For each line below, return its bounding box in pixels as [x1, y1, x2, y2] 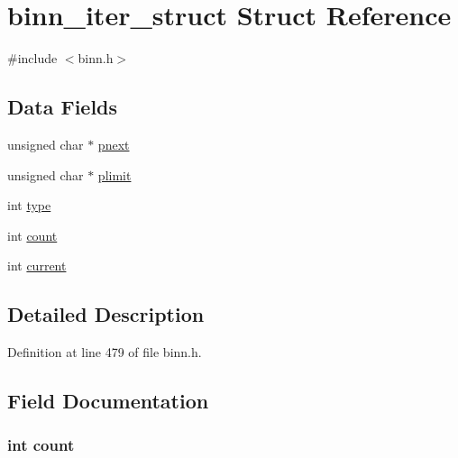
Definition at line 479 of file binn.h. [7, 343, 202, 362]
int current [7, 256, 67, 275]
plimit [97, 165, 132, 184]
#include [7, 49, 58, 68]
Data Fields [7, 93, 118, 121]
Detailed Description [7, 300, 205, 328]
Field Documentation [7, 387, 209, 415]
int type [7, 196, 51, 215]
